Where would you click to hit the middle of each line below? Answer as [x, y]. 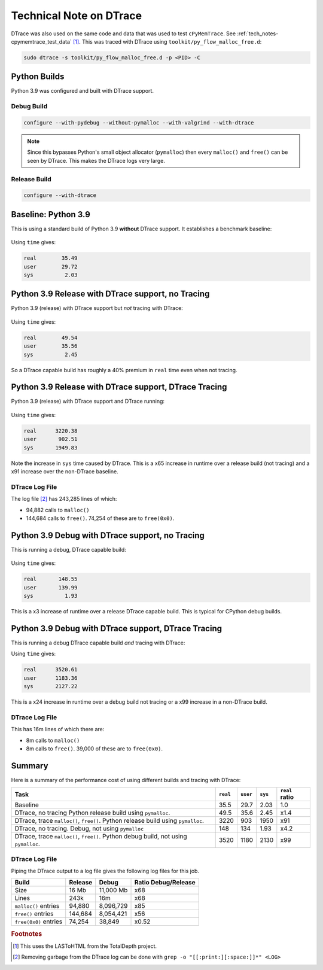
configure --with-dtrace [60, 195]
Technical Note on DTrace [77, 16]
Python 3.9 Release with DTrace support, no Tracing [110, 294]
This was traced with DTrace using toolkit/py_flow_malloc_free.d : [172, 41]
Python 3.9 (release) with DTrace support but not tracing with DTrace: [97, 308]
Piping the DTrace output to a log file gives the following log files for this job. [105, 871]
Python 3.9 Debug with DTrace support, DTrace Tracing [117, 628]
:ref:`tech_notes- [258, 34]
